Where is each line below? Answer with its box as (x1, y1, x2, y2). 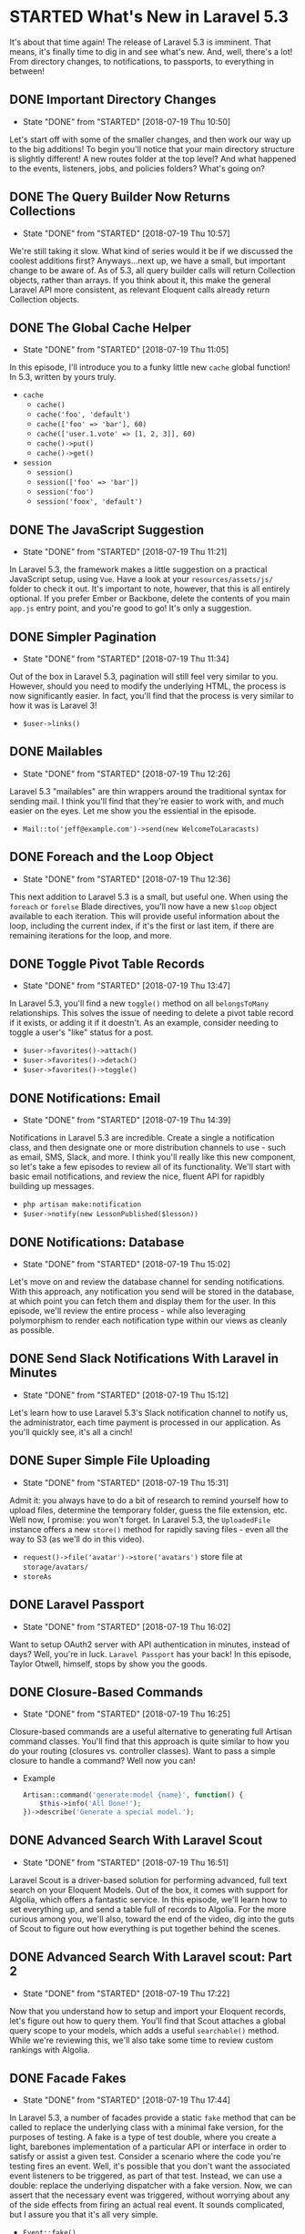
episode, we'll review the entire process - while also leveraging (9, 1306, 246, 1317)
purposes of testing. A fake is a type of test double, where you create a (9, 2132, 277, 2143)
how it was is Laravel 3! (9, 700, 97, 711)
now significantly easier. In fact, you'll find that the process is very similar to (9, 691, 294, 701)
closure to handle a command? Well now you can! (9, 1756, 196, 1767)
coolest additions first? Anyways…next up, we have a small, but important (9, 255, 286, 266)
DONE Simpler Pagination (9, 629, 157, 644)
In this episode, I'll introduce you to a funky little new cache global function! (9, 362, 290, 373)
